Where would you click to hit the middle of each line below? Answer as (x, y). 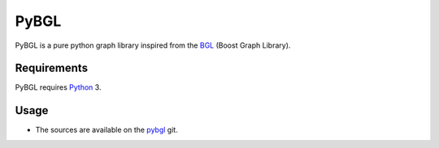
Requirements (52, 68)
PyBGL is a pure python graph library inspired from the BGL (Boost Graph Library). (153, 45)
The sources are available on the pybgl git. (106, 130)
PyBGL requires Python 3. (58, 87)
